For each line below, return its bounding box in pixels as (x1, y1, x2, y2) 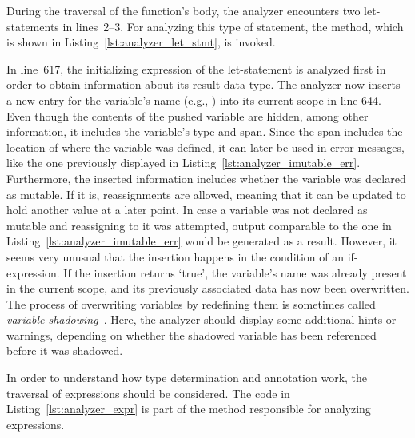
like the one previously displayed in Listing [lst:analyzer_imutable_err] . (6, 154, 361, 171)
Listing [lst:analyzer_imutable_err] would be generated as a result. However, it (6, 233, 397, 249)
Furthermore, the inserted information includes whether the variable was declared (6, 169, 406, 186)
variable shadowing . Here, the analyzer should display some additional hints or (6, 311, 397, 328)
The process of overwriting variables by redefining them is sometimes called (6, 295, 376, 312)
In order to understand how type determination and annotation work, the (6, 369, 368, 386)
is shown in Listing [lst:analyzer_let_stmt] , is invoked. (6, 34, 276, 50)
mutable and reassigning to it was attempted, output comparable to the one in (6, 217, 392, 233)
